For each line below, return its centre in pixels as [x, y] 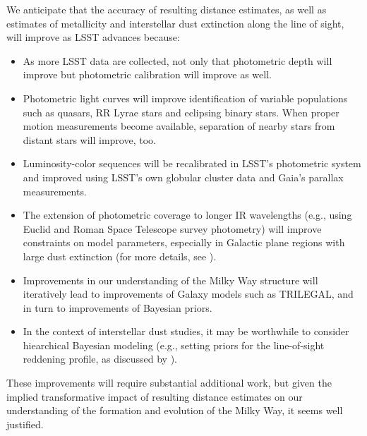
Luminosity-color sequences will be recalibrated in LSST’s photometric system [192, 163]
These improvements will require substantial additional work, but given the [169, 383]
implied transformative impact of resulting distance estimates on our [155, 396]
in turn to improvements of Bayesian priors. [118, 307]
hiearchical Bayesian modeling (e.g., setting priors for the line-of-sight [174, 345]
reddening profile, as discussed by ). [100, 359]
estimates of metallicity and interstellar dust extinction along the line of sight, [175, 23]
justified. [25, 424]
